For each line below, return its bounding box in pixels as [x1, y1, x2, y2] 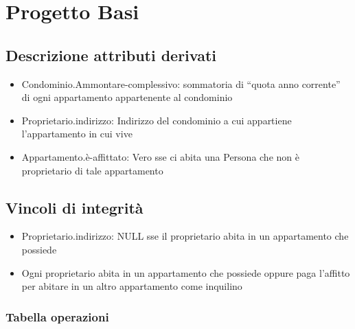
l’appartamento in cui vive [21, 126, 133, 141]
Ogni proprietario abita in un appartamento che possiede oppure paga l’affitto [21, 265, 350, 280]
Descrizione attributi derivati [5, 44, 217, 65]
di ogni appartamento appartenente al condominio [21, 90, 233, 104]
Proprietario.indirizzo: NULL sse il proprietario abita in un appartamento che [21, 229, 349, 243]
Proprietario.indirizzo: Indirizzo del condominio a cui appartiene [21, 113, 292, 127]
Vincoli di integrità [5, 196, 144, 218]
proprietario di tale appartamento [21, 163, 163, 177]
